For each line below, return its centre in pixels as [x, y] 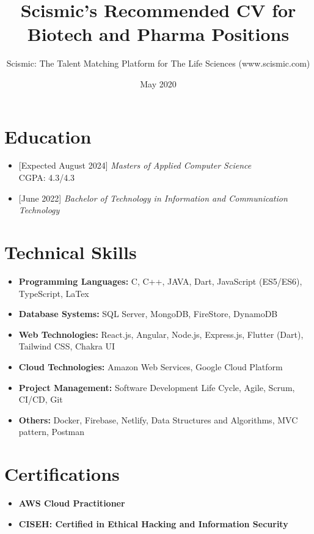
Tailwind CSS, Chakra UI [67, 346]
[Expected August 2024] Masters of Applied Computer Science [135, 165]
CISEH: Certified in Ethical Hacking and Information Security [153, 523]
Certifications [62, 474]
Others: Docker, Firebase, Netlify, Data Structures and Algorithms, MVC [158, 419]
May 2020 [158, 83]
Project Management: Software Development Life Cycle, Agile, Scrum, [157, 387]
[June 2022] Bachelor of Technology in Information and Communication [153, 198]
